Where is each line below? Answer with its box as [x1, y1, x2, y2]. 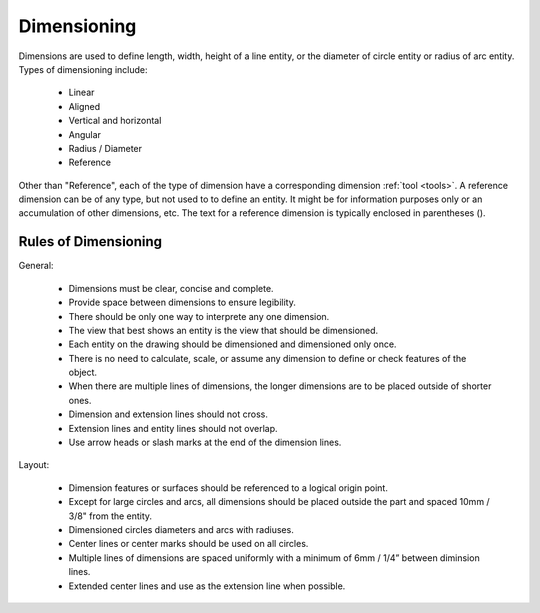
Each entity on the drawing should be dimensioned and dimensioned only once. [68, 338, 397, 350]
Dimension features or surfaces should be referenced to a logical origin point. [68, 481, 389, 494]
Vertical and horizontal [68, 115, 162, 127]
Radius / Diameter [68, 142, 143, 154]
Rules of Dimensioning [18, 233, 163, 250]
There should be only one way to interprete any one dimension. [68, 310, 330, 322]
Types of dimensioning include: [18, 63, 148, 75]
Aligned [68, 100, 101, 112]
